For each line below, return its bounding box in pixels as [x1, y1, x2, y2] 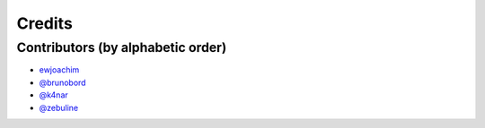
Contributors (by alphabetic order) [16, 39, 227, 55]
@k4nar [39, 90, 69, 100]
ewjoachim [39, 64, 80, 75]
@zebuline [39, 102, 79, 113]
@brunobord [39, 77, 86, 88]
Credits [16, 13, 74, 33]
